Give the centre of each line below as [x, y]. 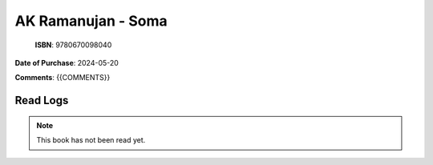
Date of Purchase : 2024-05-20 [67, 62]
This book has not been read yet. [91, 140]
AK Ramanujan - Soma [91, 21]
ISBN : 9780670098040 [73, 45]
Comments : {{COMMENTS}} [63, 78]
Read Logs [42, 101]
